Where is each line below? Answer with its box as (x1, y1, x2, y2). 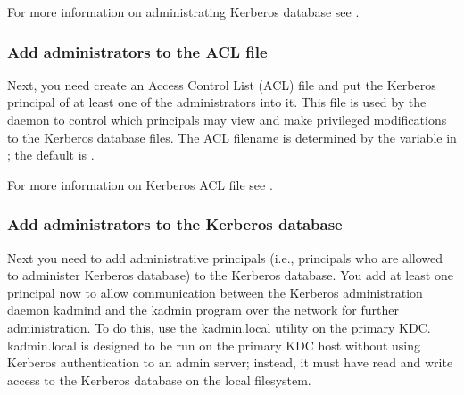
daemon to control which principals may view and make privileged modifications (7, 111, 447, 128)
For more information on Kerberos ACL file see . (7, 175, 273, 193)
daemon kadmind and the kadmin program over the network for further (7, 300, 399, 319)
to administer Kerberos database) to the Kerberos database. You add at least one (7, 266, 453, 284)
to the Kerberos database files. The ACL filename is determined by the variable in (7, 128, 457, 146)
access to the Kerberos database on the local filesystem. (7, 370, 311, 389)
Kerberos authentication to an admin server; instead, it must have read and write (7, 353, 453, 372)
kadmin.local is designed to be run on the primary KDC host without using (7, 335, 421, 354)
